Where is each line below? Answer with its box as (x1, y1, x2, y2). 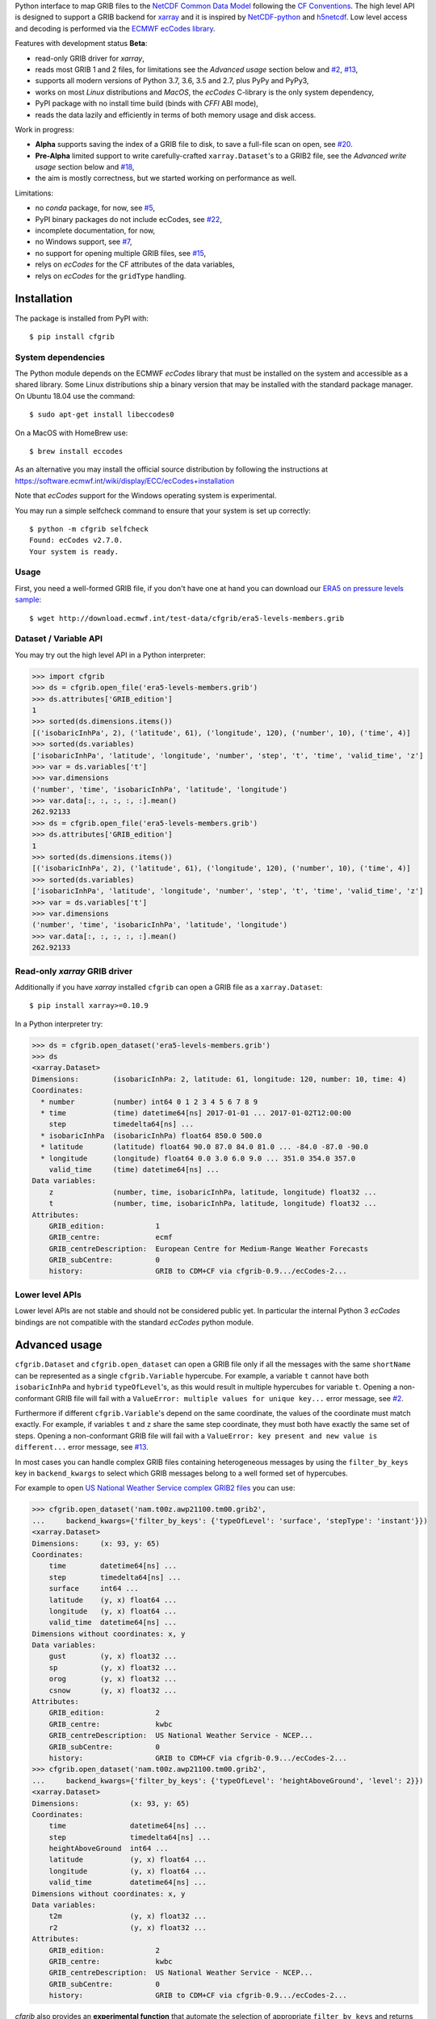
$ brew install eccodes (29, 447, 124, 455)
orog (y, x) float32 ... (48, 1674, 178, 1684)
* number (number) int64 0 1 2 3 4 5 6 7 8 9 (40, 1097, 258, 1106)
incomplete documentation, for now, (35, 226, 156, 236)
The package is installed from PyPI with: (15, 313, 149, 323)
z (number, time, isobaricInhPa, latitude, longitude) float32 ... (48, 1187, 377, 1197)
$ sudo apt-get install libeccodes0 (29, 410, 174, 419)
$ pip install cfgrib (29, 332, 115, 341)
